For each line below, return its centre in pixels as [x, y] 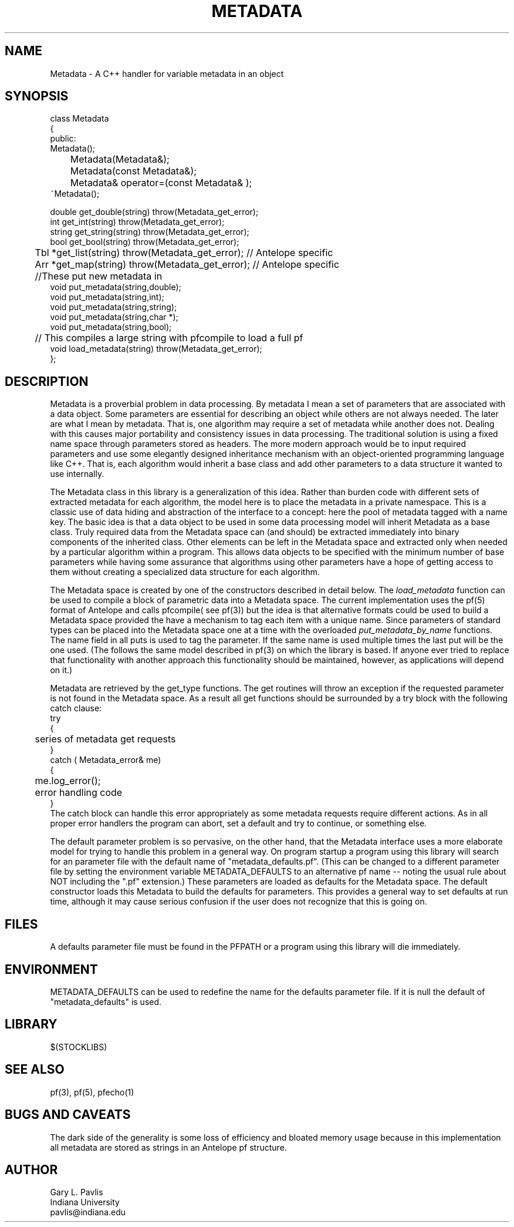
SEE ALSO [35, 1070]
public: [63, 139]
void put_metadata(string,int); [107, 297]
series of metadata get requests [105, 739]
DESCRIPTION [47, 381]
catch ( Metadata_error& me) [106, 760]
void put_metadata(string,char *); [114, 317]
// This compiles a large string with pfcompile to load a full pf [169, 338]
